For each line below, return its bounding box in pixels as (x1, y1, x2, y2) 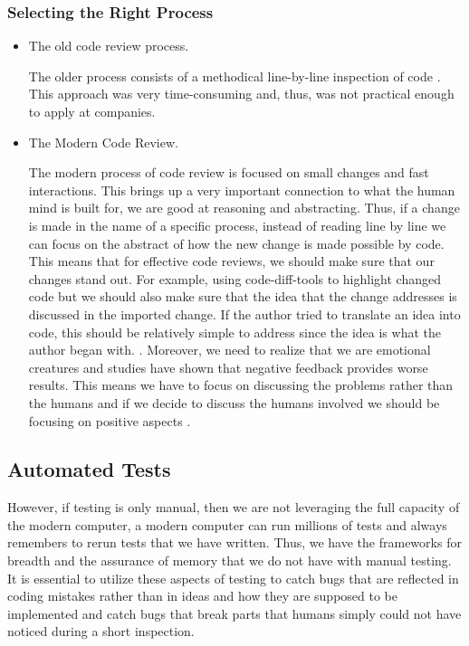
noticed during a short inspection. (7, 622, 195, 641)
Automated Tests (7, 455, 171, 483)
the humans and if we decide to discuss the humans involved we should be (28, 393, 440, 412)
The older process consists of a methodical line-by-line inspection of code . (28, 66, 441, 85)
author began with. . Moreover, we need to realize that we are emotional (28, 340, 431, 359)
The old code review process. (28, 36, 189, 55)
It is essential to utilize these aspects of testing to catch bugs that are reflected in (7, 568, 459, 587)
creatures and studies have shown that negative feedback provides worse (28, 357, 428, 376)
